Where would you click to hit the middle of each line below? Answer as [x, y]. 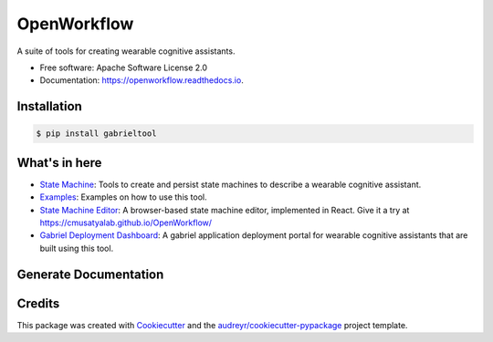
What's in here [59, 163]
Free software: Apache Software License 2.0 [124, 67]
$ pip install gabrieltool [96, 134]
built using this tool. [77, 248]
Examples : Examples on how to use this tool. [123, 197]
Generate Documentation [90, 274]
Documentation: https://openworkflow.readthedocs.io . [142, 80]
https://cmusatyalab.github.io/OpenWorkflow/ [126, 223]
